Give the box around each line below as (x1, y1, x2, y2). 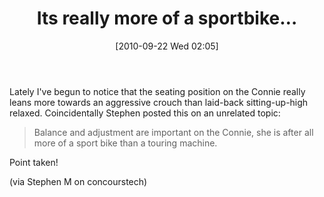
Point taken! (9, 156, 59, 168)
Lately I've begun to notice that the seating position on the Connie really (9, 85, 306, 97)
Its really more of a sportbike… (36, 7, 298, 30)
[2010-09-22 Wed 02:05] (115, 40, 219, 52)
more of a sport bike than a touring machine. (33, 137, 218, 149)
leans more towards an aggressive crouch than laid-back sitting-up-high (9, 96, 309, 108)
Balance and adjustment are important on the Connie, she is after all (33, 126, 314, 138)
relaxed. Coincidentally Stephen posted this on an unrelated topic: (9, 107, 281, 119)
